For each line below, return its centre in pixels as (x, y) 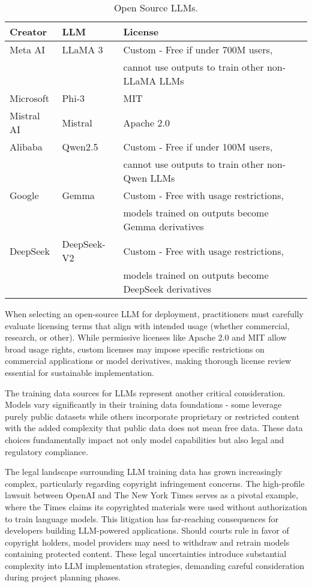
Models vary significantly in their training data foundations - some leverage (143, 404)
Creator (28, 31)
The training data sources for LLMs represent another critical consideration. (145, 392)
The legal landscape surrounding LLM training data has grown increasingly (144, 472)
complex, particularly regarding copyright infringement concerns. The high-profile (155, 483)
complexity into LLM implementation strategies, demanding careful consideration (154, 565)
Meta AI (28, 49)
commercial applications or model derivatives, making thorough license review (148, 361)
